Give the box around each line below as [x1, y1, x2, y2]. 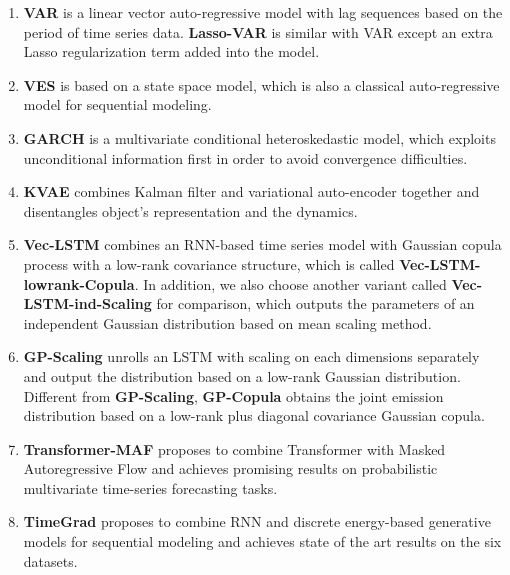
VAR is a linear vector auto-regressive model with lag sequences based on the [23, 2, 503, 22]
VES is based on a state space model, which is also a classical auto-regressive [23, 74, 500, 95]
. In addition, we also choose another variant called [134, 273, 447, 294]
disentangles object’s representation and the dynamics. [23, 200, 358, 221]
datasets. [23, 550, 78, 571]
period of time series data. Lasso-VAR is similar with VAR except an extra [23, 21, 493, 42]
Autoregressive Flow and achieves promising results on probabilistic [23, 458, 438, 479]
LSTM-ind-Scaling [23, 293, 152, 314]
